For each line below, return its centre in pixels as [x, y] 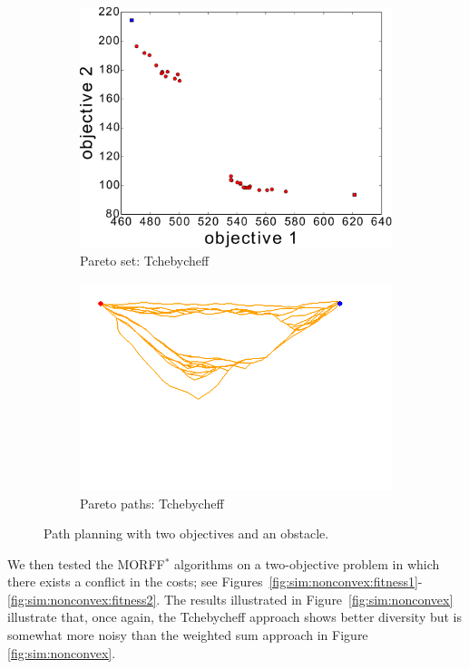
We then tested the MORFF [86, 563]
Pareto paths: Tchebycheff [152, 503]
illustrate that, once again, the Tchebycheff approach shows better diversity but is [235, 617]
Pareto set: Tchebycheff [145, 260]
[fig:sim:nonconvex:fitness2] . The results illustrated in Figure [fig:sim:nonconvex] [230, 599]
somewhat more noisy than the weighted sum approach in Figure [188, 635]
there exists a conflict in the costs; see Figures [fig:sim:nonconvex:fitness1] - [215, 582]
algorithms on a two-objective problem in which [307, 563]
